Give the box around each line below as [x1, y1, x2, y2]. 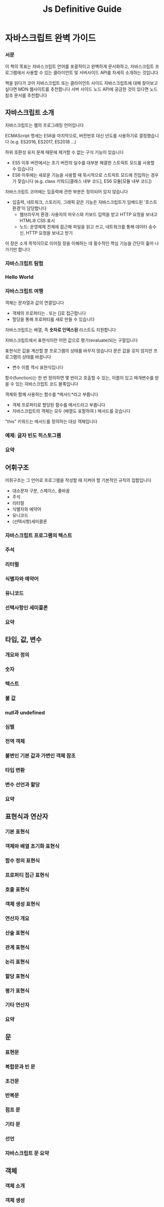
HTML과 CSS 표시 [19, 218, 55, 223]
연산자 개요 [5, 915, 30, 921]
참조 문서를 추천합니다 [5, 93, 47, 98]
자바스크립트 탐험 [5, 260, 44, 267]
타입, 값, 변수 [5, 635, 42, 643]
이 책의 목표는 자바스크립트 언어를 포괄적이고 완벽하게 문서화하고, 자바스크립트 [5, 64, 154, 69]
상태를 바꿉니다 [22, 354, 51, 360]
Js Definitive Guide [43, 3, 122, 15]
